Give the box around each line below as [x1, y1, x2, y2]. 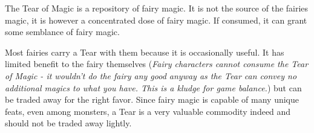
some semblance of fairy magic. [5, 25, 120, 38]
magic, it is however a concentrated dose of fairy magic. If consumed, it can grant [5, 13, 307, 26]
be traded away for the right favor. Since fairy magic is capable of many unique [5, 93, 299, 106]
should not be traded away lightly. [5, 117, 132, 129]
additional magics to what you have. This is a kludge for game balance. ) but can [5, 81, 302, 94]
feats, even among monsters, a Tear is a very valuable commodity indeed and [5, 105, 291, 117]
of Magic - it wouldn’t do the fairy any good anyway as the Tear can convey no [5, 69, 297, 82]
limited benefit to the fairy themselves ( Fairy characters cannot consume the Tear [5, 57, 309, 70]
